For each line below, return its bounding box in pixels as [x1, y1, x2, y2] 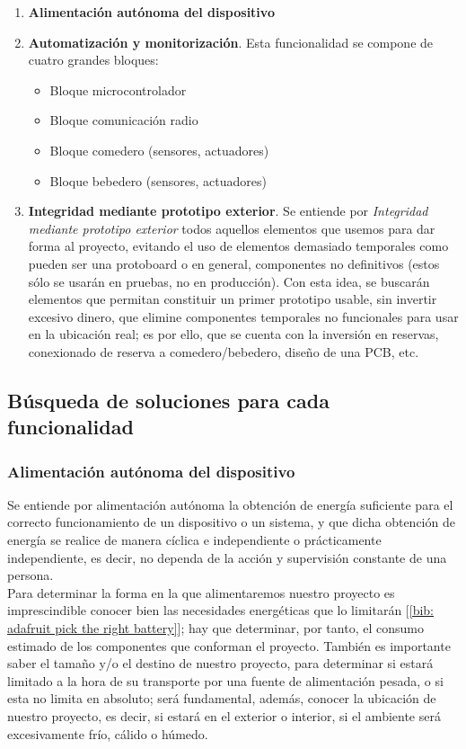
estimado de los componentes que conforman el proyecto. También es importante [7, 636, 451, 655]
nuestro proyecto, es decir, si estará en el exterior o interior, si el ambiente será [7, 707, 441, 726]
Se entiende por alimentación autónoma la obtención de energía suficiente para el [7, 495, 453, 513]
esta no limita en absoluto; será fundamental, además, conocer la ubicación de [7, 689, 436, 708]
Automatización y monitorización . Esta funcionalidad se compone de [28, 32, 434, 51]
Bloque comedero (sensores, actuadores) [49, 140, 269, 159]
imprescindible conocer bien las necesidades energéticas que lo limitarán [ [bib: [7, 601, 434, 620]
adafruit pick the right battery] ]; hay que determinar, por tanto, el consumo [7, 619, 424, 638]
